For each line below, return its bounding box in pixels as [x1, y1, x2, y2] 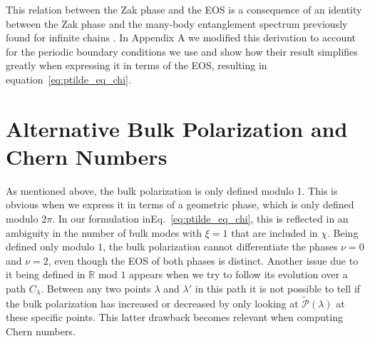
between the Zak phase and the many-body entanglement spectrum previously [6, 16, 348, 31]
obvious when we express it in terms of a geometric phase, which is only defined [6, 197, 354, 212]
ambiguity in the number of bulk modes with [6, 225, 202, 240]
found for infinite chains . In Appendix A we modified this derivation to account [6, 30, 356, 45]
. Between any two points [41, 281, 151, 296]
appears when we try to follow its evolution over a [129, 267, 348, 282]
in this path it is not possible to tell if [195, 281, 361, 296]
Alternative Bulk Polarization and [6, 113, 348, 143]
